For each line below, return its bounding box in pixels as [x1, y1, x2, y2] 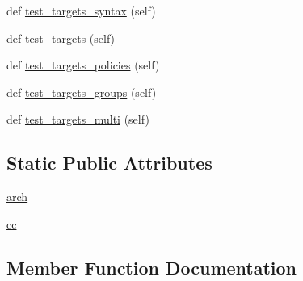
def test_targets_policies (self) [6, 57, 160, 73]
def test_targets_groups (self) [6, 83, 157, 100]
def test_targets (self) [6, 29, 116, 46]
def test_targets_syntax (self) [6, 2, 156, 19]
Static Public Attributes [6, 150, 213, 175]
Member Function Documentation [6, 254, 297, 279]
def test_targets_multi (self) [6, 111, 149, 128]
